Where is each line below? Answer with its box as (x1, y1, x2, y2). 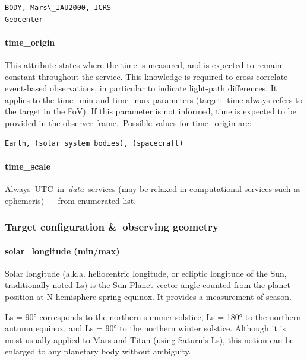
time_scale (5, 159, 50, 172)
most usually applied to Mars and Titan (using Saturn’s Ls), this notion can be (5, 333, 294, 346)
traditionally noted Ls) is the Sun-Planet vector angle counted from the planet (5, 279, 290, 291)
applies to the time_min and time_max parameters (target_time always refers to (5, 93, 303, 106)
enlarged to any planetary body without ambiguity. (5, 345, 191, 357)
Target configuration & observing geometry (5, 219, 219, 234)
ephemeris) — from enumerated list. (5, 194, 137, 206)
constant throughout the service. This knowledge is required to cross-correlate (5, 70, 288, 82)
